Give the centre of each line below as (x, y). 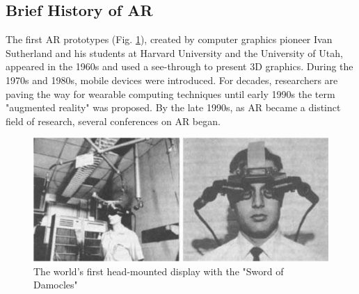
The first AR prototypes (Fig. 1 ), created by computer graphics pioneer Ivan (169, 39)
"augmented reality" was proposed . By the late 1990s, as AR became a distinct (173, 107)
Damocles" (56, 285)
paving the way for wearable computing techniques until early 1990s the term (170, 93)
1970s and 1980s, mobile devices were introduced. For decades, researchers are (172, 80)
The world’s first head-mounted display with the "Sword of (159, 271)
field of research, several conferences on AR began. (113, 121)
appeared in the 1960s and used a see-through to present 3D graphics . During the (179, 66)
